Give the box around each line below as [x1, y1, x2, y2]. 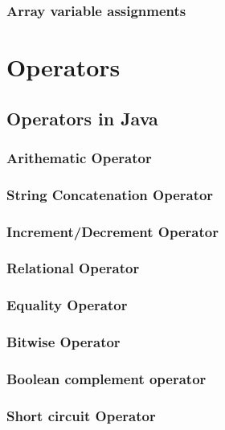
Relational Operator [6, 258, 140, 278]
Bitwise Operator [6, 332, 121, 352]
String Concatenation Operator [6, 184, 214, 204]
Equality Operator [6, 295, 128, 315]
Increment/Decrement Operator [6, 221, 219, 241]
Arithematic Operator [6, 147, 152, 167]
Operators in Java [6, 105, 158, 130]
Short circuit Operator [6, 405, 156, 425]
